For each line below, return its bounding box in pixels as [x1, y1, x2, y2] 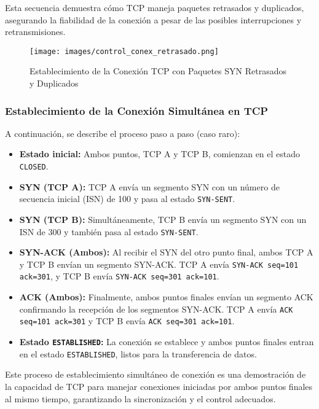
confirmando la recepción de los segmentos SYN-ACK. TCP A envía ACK [19, 302, 293, 315]
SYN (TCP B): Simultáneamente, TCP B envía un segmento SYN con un [19, 212, 307, 225]
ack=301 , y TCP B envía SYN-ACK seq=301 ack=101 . [19, 270, 219, 282]
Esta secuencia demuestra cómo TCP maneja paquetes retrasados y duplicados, [5, 1, 304, 14]
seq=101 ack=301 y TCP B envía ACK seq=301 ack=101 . [19, 314, 235, 327]
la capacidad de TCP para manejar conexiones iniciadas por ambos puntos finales [5, 380, 313, 392]
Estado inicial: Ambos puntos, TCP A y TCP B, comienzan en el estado [19, 147, 301, 160]
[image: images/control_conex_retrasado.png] [30, 47, 219, 56]
